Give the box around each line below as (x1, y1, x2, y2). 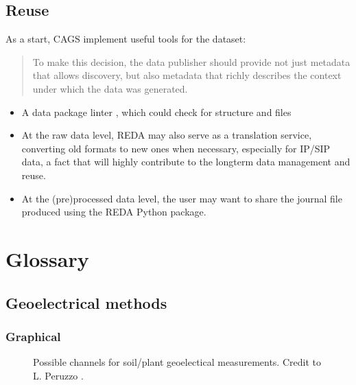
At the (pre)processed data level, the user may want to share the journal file (21, 191, 342, 205)
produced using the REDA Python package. (21, 205, 206, 219)
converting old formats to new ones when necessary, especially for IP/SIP (21, 141, 331, 155)
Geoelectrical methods (5, 292, 167, 313)
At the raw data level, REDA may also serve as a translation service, (21, 128, 312, 142)
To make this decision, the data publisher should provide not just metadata (32, 54, 351, 69)
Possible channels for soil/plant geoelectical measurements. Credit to (33, 355, 321, 369)
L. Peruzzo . (33, 368, 84, 382)
